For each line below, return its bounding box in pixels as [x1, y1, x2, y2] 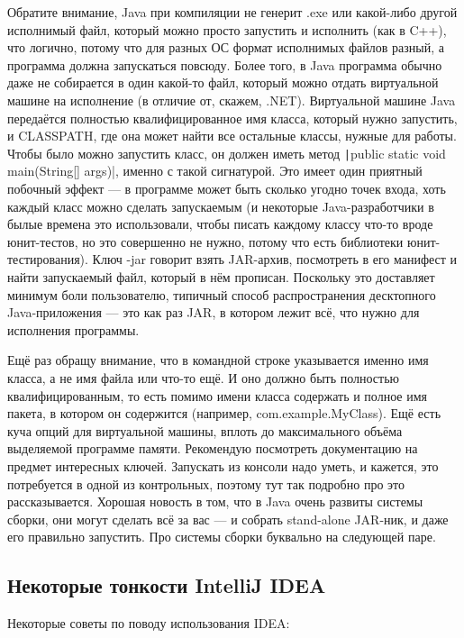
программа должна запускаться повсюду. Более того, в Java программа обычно [7, 55, 442, 74]
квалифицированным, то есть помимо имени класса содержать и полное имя [7, 386, 427, 405]
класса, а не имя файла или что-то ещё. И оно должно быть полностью [7, 368, 400, 387]
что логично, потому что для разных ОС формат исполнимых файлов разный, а [7, 38, 444, 57]
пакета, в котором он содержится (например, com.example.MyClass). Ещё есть [7, 404, 441, 423]
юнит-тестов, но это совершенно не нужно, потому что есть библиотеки [7, 232, 404, 251]
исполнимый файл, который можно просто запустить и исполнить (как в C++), [7, 20, 447, 39]
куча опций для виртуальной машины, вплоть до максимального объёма [7, 421, 403, 440]
